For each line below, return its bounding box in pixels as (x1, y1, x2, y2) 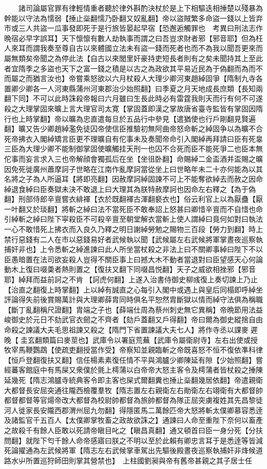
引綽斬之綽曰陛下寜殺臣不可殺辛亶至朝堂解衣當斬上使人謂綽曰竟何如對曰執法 (4, 213, 263, 224)
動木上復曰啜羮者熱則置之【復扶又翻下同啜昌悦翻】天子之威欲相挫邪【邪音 (4, 264, 256, 275)
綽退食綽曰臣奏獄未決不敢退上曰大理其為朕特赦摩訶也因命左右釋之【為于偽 (4, 183, 256, 194)
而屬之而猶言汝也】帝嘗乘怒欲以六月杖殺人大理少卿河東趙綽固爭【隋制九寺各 (4, 73, 263, 84)
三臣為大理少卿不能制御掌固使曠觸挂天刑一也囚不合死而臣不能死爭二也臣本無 (4, 143, 263, 154)
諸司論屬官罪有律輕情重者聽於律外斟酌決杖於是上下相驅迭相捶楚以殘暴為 (18, 3, 263, 13)
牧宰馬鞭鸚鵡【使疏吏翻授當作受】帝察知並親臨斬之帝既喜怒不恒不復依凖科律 (4, 344, 263, 355)
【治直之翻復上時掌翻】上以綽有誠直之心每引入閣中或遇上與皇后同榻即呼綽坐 (4, 284, 263, 295)
